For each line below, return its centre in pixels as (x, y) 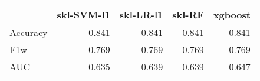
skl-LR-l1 (141, 14)
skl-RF (188, 14)
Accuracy (29, 32)
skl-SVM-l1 (83, 14)
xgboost (232, 14)
